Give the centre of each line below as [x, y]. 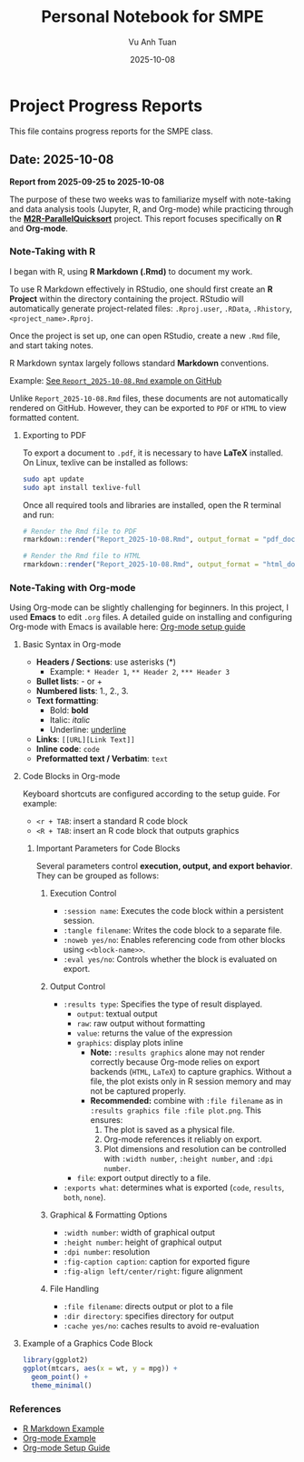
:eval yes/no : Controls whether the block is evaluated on [170, 959]
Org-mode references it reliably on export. [183, 1139]
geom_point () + [60, 1377]
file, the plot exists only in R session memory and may [191, 1081]
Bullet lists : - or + [69, 681]
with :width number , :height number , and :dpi [189, 1159]
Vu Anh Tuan [152, 42]
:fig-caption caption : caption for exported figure [157, 1262]
